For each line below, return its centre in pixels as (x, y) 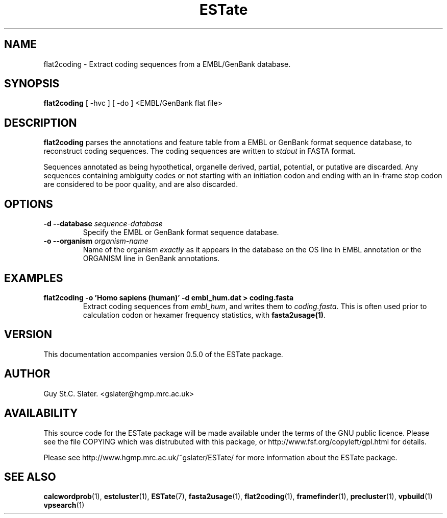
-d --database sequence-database (103, 224)
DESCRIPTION (41, 123)
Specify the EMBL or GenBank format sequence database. (181, 232)
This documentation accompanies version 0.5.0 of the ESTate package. (163, 354)
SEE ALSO (30, 477)
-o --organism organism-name (96, 241)
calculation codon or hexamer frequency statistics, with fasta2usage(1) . (204, 315)
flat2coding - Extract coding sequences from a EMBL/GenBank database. (167, 64)
